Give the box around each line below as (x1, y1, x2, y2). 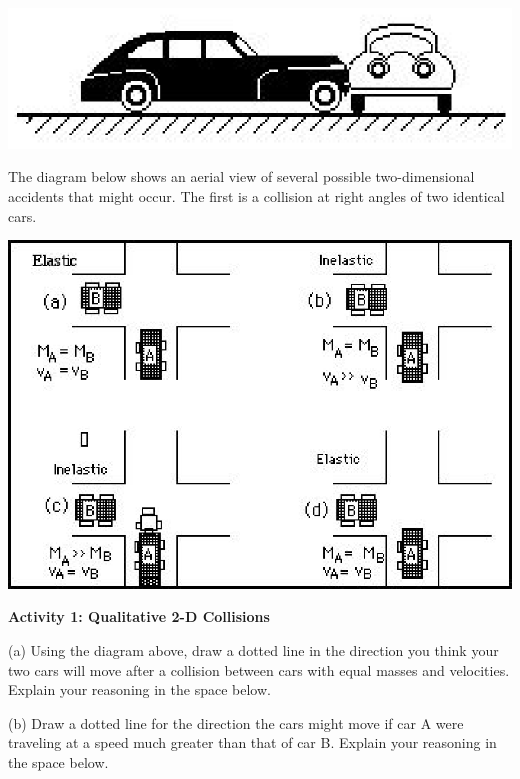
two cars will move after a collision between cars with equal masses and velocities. (8, 659, 510, 680)
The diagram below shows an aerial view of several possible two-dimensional (8, 166, 475, 187)
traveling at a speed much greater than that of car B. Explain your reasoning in (8, 732, 497, 753)
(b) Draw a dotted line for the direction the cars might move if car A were (8, 712, 464, 733)
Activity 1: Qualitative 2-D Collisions (8, 606, 270, 627)
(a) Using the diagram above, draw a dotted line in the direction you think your (8, 640, 499, 660)
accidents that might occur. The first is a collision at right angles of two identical (8, 185, 505, 206)
